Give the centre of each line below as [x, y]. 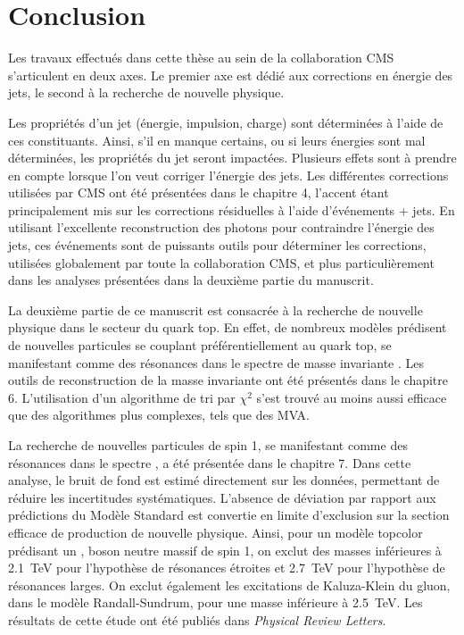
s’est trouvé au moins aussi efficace [352, 397]
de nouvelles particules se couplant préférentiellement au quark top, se [200, 345]
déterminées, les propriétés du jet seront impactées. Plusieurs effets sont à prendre [232, 158]
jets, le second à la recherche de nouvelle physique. [146, 92]
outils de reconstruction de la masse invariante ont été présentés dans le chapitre [228, 380]
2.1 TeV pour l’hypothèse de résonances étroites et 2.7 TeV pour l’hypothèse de [227, 568]
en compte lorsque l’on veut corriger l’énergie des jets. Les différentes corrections [228, 175]
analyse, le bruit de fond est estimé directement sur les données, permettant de [224, 480]
